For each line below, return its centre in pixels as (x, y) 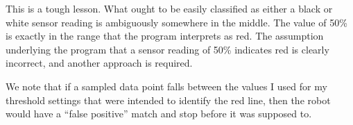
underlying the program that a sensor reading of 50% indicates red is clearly (167, 49)
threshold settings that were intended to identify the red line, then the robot (168, 100)
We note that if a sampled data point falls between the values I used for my (166, 86)
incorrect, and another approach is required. (99, 63)
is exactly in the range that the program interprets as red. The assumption (165, 36)
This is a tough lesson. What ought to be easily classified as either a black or (169, 8)
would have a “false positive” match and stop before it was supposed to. (159, 114)
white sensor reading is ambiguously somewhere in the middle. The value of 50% (176, 22)
